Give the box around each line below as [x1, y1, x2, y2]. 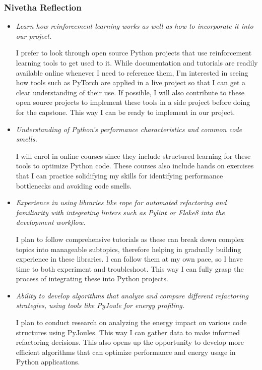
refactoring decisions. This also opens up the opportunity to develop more [16, 337, 244, 347]
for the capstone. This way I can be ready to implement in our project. [16, 106, 235, 117]
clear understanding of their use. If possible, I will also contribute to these [16, 87, 245, 97]
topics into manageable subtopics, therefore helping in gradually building [16, 243, 241, 254]
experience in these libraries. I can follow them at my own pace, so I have [16, 254, 243, 264]
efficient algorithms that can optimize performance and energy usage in [16, 346, 236, 357]
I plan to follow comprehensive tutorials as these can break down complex [16, 233, 244, 244]
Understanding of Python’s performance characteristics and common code [16, 124, 242, 134]
